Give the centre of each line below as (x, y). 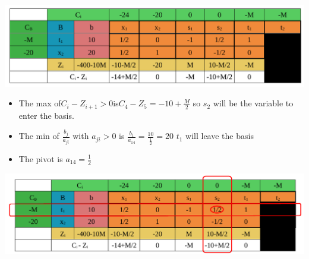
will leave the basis (220, 136)
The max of (40, 103)
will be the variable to (253, 103)
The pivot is (41, 158)
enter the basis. (46, 115)
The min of (39, 136)
